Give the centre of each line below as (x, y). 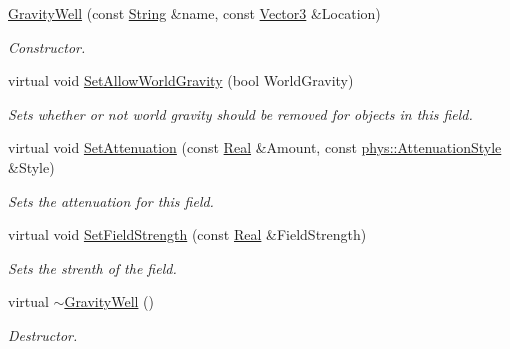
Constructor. (47, 46)
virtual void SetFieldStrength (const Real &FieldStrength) (187, 234)
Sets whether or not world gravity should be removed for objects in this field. (240, 113)
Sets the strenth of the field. (92, 267)
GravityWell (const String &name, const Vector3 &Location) (194, 13)
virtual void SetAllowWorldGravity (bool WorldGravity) (181, 80)
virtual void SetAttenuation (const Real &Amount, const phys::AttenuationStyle (255, 147)
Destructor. (43, 334)
